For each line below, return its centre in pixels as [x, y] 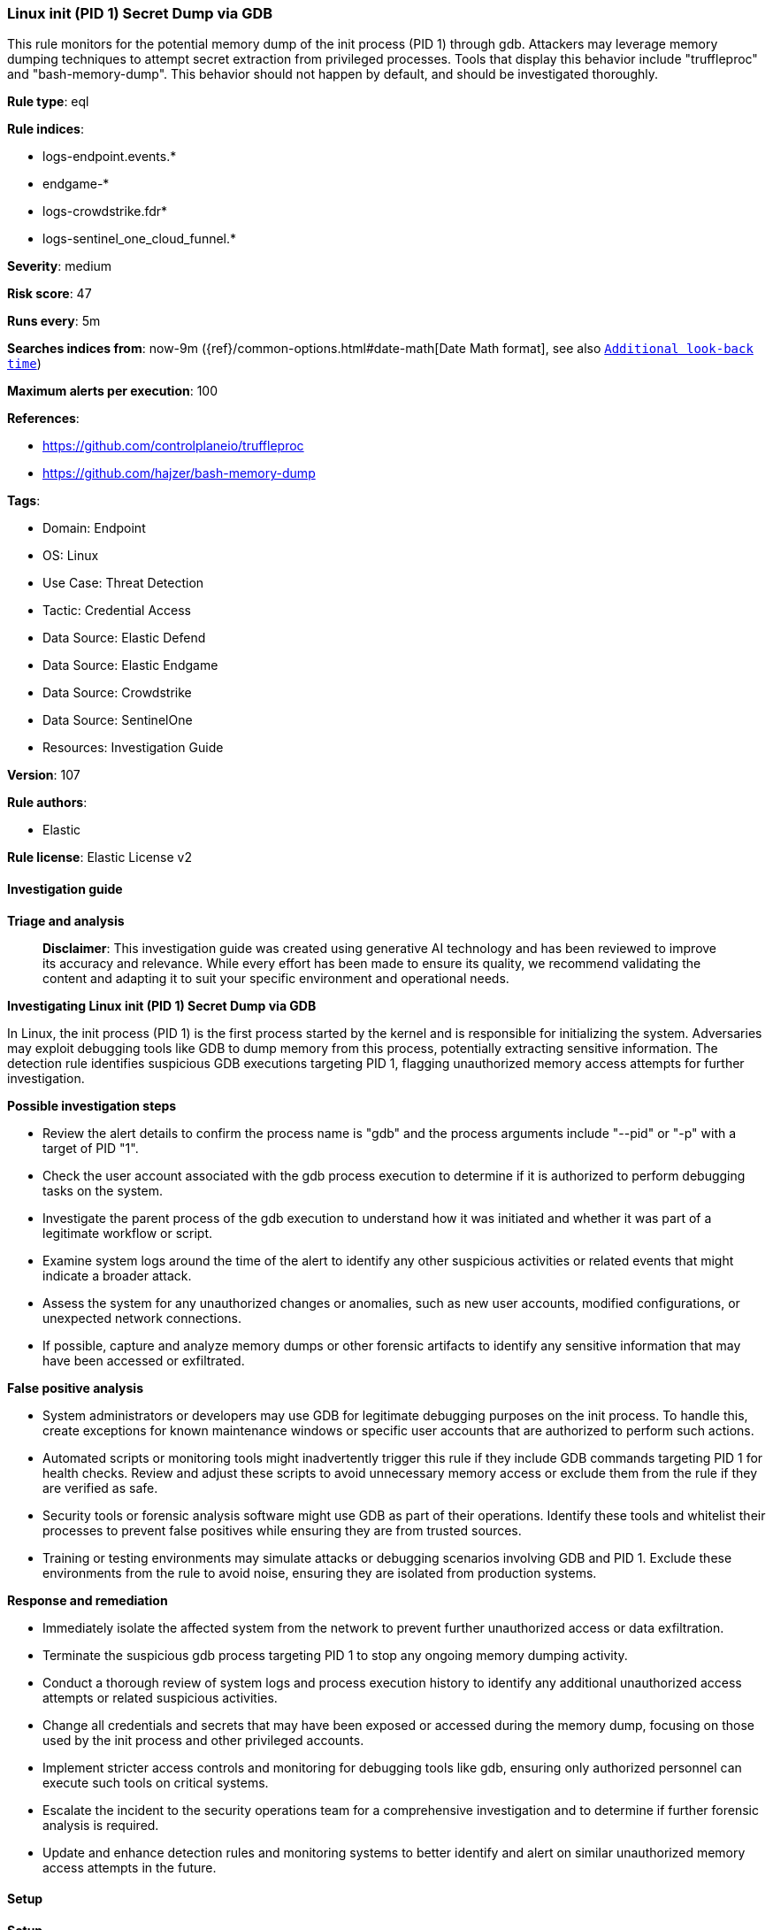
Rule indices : [46, 129]
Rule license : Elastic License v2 [99, 857]
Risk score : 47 [50, 294]
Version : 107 [44, 775]
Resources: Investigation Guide [133, 748]
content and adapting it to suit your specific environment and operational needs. [276, 978]
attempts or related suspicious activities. [160, 1697]
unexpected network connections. [142, 1318]
